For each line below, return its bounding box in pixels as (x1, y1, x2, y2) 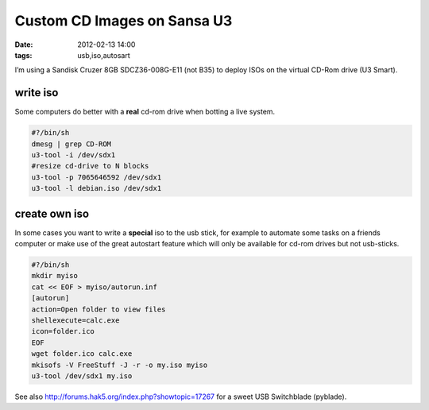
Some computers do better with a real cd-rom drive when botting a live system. (14, 107, 276, 117)
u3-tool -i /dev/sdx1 (31, 151, 116, 159)
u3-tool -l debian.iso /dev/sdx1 (31, 184, 162, 193)
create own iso (14, 207, 90, 220)
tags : (14, 50, 33, 60)
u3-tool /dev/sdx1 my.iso (31, 371, 133, 381)
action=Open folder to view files (31, 304, 166, 314)
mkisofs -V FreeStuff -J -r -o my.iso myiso (31, 360, 208, 369)
